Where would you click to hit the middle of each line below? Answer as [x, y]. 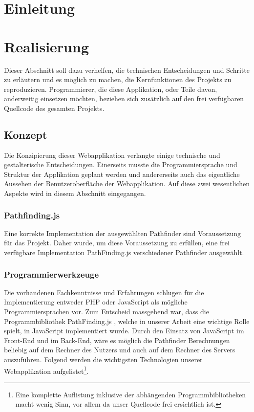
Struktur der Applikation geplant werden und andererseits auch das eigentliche [122, 174]
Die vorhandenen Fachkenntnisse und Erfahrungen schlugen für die [104, 292]
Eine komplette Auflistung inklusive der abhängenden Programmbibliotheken [131, 394]
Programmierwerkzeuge [52, 274]
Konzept [26, 134]
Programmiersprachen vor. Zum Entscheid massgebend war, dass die [106, 312]
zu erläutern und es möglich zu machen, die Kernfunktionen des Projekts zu [118, 79]
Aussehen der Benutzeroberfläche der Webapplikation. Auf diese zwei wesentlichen [127, 184]
